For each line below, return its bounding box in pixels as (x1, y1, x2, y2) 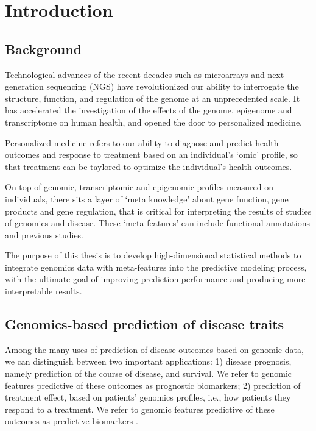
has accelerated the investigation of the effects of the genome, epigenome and (5, 104, 292, 116)
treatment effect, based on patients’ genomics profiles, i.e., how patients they (5, 391, 291, 404)
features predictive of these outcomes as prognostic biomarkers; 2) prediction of (5, 379, 301, 391)
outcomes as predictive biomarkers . (5, 415, 138, 427)
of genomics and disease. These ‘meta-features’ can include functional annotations (5, 216, 310, 229)
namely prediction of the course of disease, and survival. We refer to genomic (5, 367, 292, 380)
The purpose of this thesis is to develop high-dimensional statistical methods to (5, 249, 301, 262)
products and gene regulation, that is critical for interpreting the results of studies (5, 204, 312, 217)
